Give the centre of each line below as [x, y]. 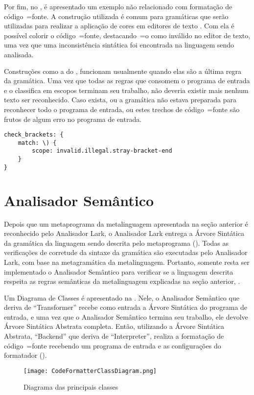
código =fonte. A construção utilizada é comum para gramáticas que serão [116, 16]
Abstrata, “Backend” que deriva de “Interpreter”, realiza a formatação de [114, 336]
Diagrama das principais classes [71, 386]
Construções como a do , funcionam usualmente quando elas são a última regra [123, 71]
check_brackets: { [34, 135]
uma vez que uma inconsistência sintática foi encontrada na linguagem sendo [119, 45]
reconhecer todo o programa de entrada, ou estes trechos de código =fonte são [122, 109]
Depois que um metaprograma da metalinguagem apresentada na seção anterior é [126, 223]
